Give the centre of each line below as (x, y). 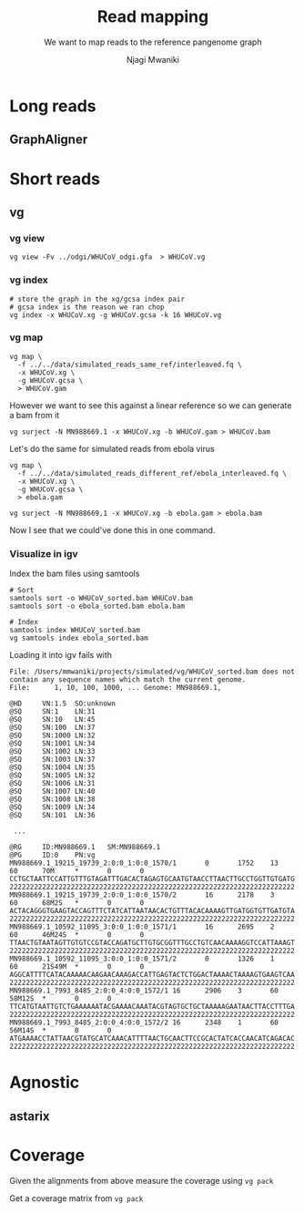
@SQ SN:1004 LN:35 (52, 767)
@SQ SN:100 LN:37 (52, 728)
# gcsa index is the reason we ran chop (87, 307)
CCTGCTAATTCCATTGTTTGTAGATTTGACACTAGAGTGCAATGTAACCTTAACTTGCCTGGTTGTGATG (152, 879)
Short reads (55, 179)
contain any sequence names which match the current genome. (128, 680)
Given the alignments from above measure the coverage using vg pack (142, 1180)
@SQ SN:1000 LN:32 (52, 735)
